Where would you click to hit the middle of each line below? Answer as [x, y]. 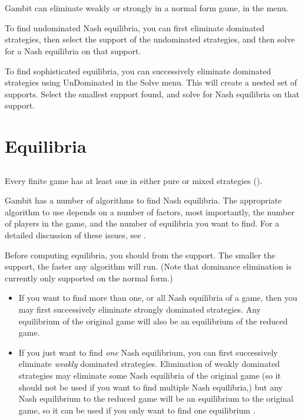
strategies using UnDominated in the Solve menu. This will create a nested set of [151, 82]
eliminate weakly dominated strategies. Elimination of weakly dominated [149, 364]
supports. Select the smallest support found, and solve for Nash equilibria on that [152, 93]
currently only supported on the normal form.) [89, 278]
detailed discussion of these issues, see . [75, 235]
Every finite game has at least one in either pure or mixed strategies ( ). [134, 180]
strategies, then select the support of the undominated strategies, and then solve [150, 39]
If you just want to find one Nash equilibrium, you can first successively [148, 352]
